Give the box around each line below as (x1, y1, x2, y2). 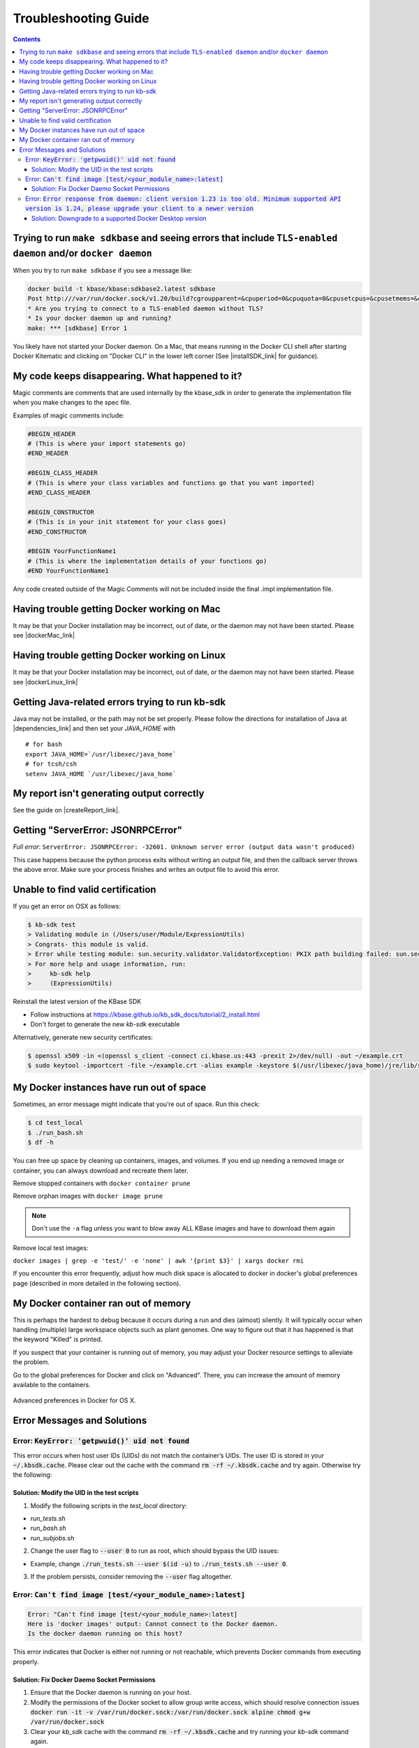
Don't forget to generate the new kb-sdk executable (30, 1020, 180, 1029)
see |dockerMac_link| (13, 631, 75, 640)
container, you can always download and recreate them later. (13, 1166, 189, 1175)
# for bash (25, 740, 63, 748)
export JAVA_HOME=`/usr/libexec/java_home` (25, 750, 177, 758)
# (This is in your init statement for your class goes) (27, 518, 227, 526)
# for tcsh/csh (25, 760, 78, 768)
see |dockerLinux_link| (13, 678, 78, 686)
